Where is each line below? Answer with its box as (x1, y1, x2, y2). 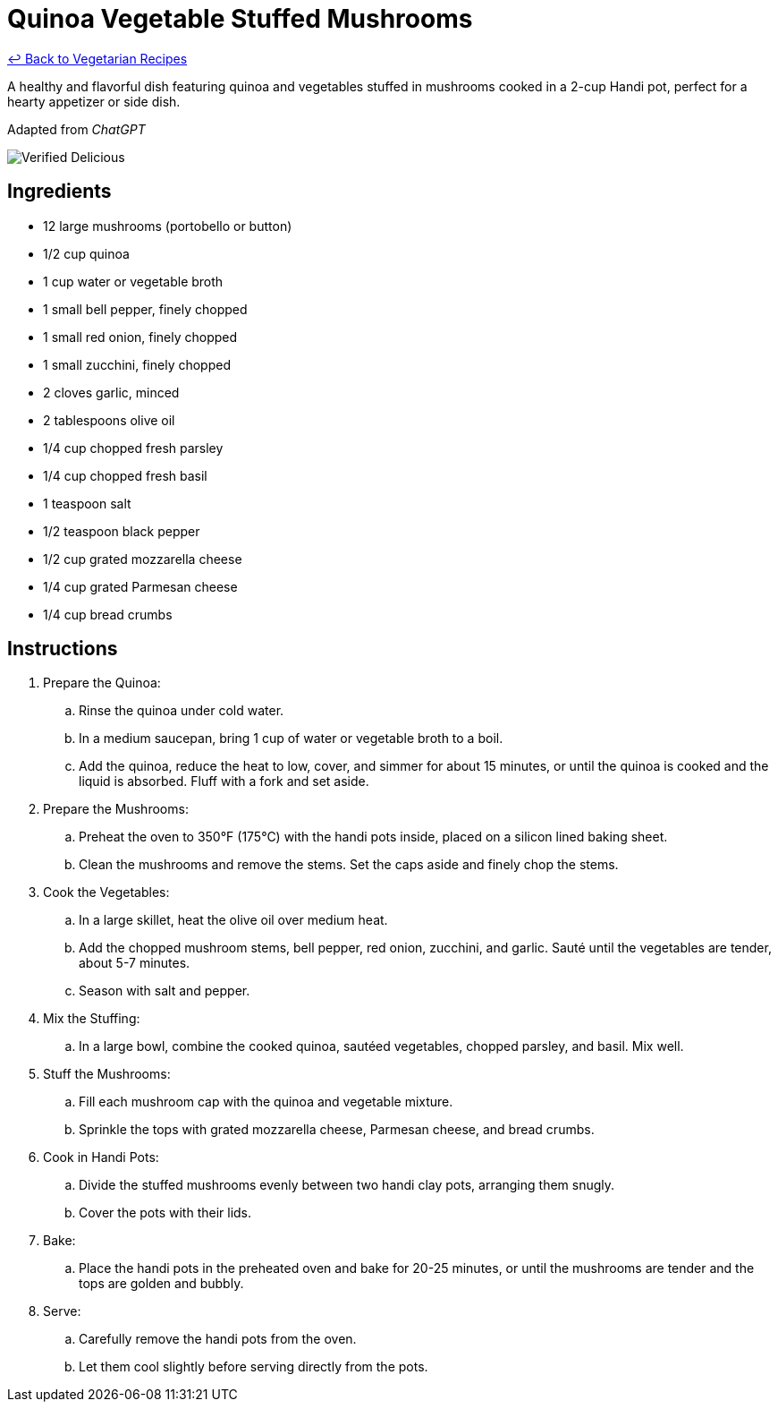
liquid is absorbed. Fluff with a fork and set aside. (79, 773, 369, 790)
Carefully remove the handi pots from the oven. (79, 1331, 357, 1347)
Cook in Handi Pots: (43, 1149, 159, 1166)
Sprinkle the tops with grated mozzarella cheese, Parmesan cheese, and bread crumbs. (79, 1122, 595, 1138)
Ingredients (7, 180, 112, 203)
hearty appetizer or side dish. (7, 93, 181, 109)
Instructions (7, 637, 118, 661)
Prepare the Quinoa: (43, 675, 161, 691)
